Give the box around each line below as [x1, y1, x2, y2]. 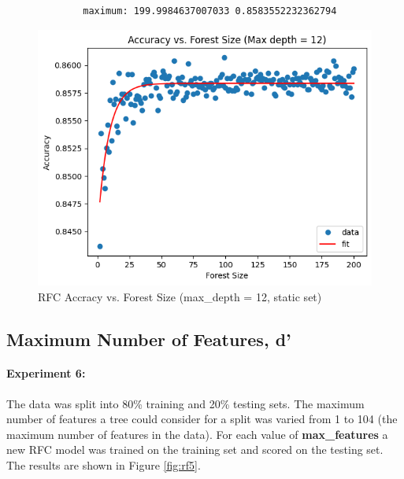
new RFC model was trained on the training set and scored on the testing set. [6, 441, 384, 458]
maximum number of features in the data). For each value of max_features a [6, 426, 388, 442]
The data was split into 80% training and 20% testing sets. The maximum [6, 395, 365, 411]
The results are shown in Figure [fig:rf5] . [6, 457, 201, 473]
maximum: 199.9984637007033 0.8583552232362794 [83, 6, 337, 17]
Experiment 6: [6, 365, 86, 381]
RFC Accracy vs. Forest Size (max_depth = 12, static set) [38, 288, 322, 304]
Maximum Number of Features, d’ [6, 326, 291, 351]
